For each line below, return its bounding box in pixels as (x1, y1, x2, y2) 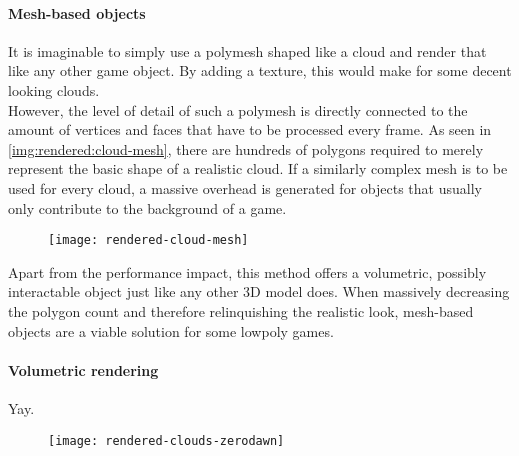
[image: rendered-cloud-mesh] (48, 233, 249, 248)
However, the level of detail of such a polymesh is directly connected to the (8, 99, 468, 120)
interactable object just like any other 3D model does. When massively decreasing (8, 281, 510, 302)
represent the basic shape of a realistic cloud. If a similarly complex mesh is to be (8, 158, 508, 179)
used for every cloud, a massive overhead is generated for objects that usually (8, 177, 482, 198)
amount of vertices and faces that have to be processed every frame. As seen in (8, 119, 492, 140)
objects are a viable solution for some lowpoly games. (8, 320, 334, 341)
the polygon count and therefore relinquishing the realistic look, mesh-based (8, 300, 474, 321)
